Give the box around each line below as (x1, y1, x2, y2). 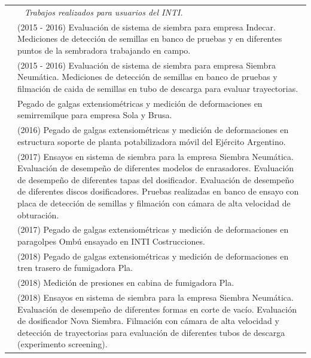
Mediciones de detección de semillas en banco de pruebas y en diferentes (17, 32, 282, 45)
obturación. (17, 208, 59, 221)
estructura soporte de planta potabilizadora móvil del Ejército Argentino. (17, 135, 286, 147)
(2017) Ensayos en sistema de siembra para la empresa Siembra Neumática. (17, 150, 294, 162)
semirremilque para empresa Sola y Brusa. (17, 109, 172, 121)
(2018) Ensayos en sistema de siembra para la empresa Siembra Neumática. (17, 291, 294, 304)
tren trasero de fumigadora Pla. (17, 261, 133, 274)
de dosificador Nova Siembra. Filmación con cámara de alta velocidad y (17, 314, 279, 327)
